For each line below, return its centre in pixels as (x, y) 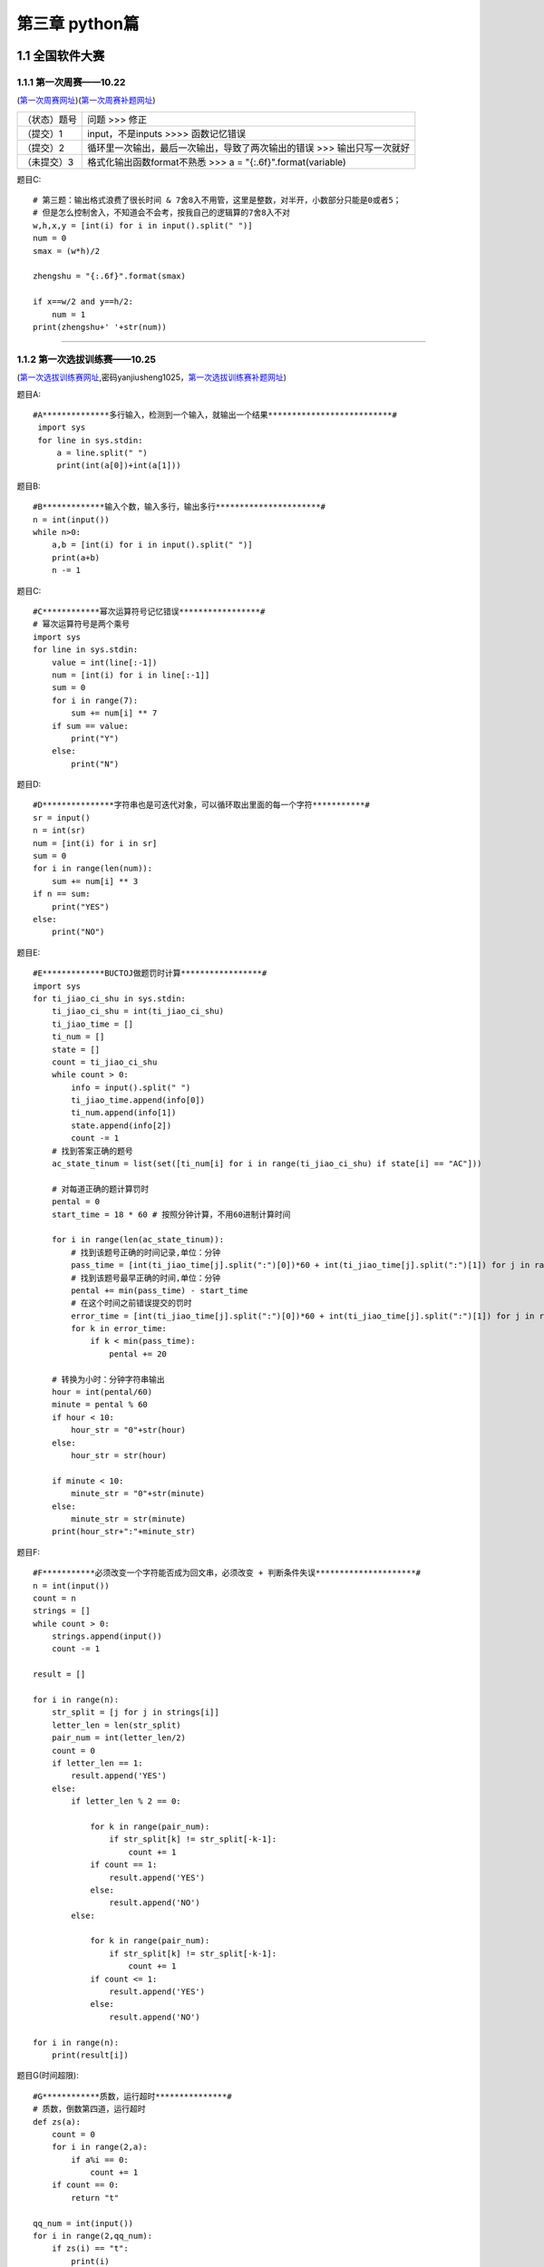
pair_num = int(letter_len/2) (118, 1738)
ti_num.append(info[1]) (124, 1113)
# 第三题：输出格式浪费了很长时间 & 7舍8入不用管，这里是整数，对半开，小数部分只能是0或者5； (217, 200)
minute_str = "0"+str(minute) (138, 1493)
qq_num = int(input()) (83, 2223)
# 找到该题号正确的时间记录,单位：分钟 (146, 1252)
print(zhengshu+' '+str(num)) (100, 327)
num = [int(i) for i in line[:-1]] (131, 675)
